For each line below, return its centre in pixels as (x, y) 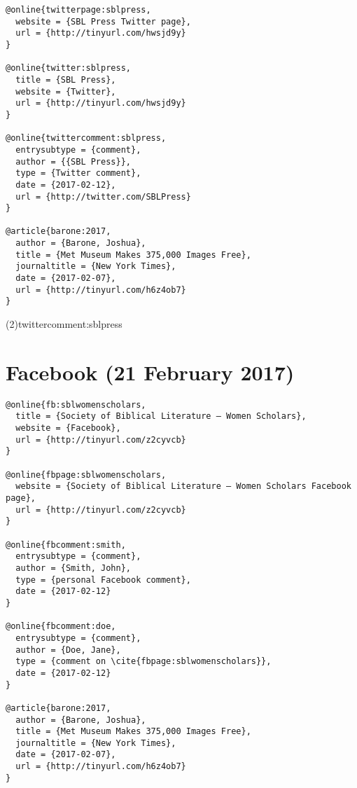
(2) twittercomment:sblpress (64, 324)
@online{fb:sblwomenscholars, (76, 405)
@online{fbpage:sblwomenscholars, (86, 475)
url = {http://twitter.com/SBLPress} (103, 196)
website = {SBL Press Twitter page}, (103, 21)
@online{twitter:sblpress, (68, 68)
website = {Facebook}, (68, 428)
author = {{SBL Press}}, (73, 161)
